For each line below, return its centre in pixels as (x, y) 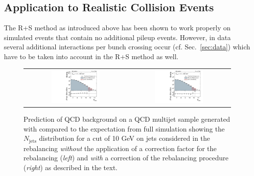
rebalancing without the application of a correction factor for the (120, 148)
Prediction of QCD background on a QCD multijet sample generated (127, 119)
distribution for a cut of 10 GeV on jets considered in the (125, 138)
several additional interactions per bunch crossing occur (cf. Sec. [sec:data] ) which (127, 47)
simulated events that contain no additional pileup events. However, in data (117, 37)
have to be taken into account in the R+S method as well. (91, 56)
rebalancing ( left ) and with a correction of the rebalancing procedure (126, 158)
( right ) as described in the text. (70, 167)
